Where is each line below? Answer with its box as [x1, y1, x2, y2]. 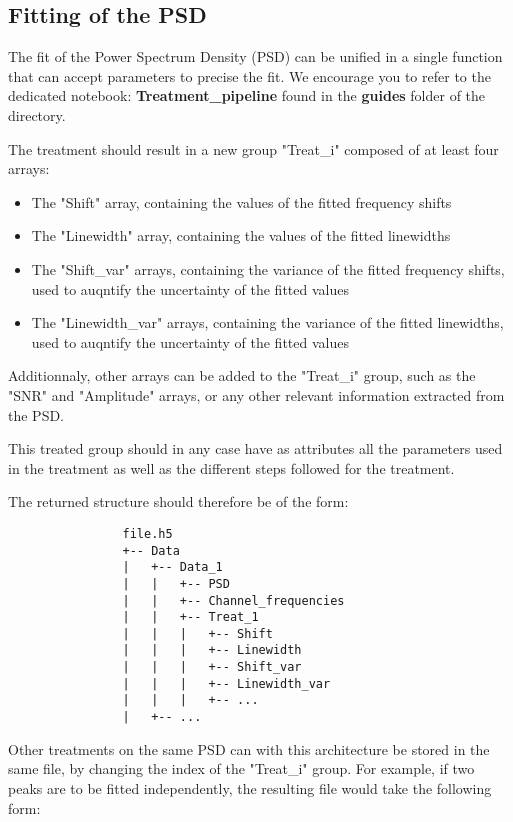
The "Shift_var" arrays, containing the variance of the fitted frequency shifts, [31, 258, 505, 279]
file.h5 [122, 526, 173, 541]
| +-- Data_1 [122, 560, 223, 575]
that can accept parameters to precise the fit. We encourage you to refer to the [8, 65, 491, 86]
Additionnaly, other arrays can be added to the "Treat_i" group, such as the [8, 365, 476, 386]
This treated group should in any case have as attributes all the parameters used [8, 438, 503, 459]
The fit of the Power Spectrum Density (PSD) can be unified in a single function [8, 46, 503, 67]
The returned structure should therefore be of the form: [8, 491, 349, 512]
